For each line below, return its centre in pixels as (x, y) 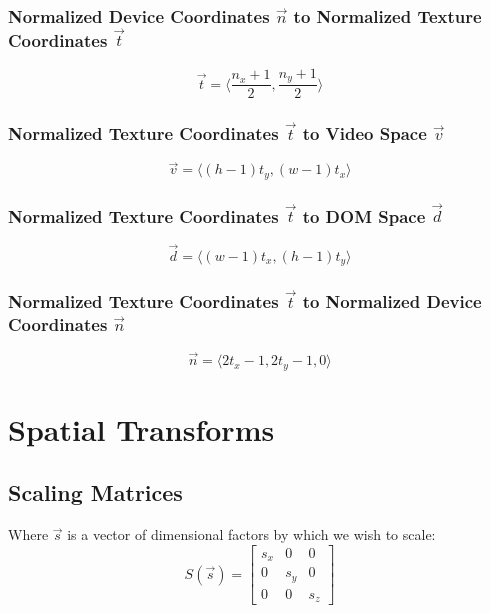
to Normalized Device (392, 300)
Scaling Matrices (95, 492)
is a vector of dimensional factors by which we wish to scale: (251, 534)
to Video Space (364, 132)
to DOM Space (364, 215)
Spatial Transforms (141, 428)
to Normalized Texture (387, 15)
